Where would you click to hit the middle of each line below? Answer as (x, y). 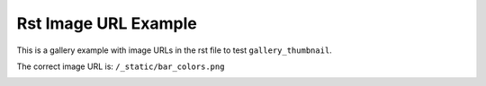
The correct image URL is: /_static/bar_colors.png (121, 66)
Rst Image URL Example (107, 23)
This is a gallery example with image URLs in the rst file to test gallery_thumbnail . (174, 50)
